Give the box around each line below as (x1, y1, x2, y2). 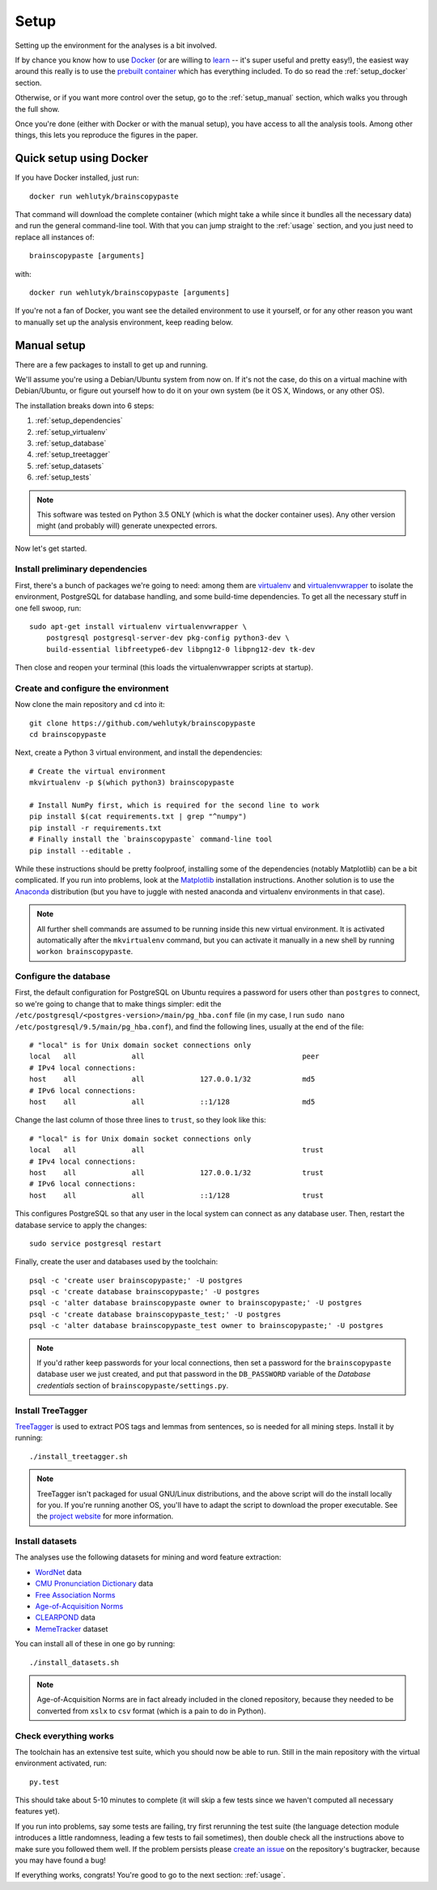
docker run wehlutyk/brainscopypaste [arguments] (29, 287, 231, 297)
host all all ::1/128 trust (29, 1190, 324, 1200)
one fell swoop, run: (15, 603, 82, 613)
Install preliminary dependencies (15, 564, 147, 575)
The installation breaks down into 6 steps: (15, 401, 155, 411)
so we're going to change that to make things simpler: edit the (15, 998, 222, 1008)
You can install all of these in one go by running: (15, 1639, 176, 1649)
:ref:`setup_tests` (35, 472, 92, 482)
